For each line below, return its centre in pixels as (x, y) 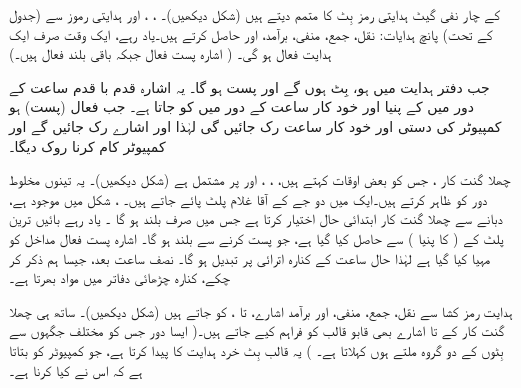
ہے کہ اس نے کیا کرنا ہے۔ (76, 369)
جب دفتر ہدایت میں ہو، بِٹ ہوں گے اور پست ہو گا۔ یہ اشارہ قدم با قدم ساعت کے (249, 86)
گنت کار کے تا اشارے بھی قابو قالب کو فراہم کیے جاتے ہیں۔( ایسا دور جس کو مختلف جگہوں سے (257, 330)
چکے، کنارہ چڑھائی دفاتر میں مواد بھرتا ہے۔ (119, 277)
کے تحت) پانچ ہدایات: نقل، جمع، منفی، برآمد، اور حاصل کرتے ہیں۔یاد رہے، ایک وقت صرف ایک (251, 33)
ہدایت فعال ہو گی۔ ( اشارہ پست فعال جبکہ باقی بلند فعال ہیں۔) (170, 53)
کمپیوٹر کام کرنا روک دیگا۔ (87, 145)
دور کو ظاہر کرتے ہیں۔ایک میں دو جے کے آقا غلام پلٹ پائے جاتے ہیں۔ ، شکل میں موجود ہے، (248, 198)
